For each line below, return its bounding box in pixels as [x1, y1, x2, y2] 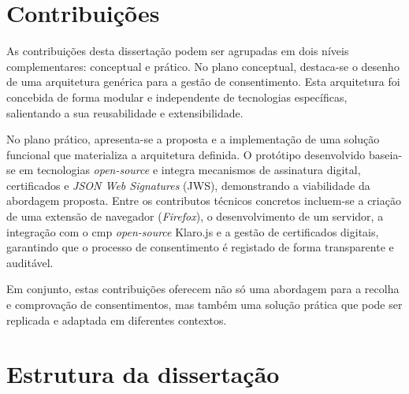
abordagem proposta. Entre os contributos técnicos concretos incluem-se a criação [6, 192, 401, 209]
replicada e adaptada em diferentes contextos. [6, 311, 227, 328]
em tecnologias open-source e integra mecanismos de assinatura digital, [19, 162, 361, 178]
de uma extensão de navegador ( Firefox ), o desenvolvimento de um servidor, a [6, 208, 384, 225]
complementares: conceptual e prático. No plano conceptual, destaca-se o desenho [6, 58, 400, 74]
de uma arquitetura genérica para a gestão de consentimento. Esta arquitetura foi [6, 73, 400, 90]
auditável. [6, 254, 54, 270]
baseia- [368, 146, 403, 162]
